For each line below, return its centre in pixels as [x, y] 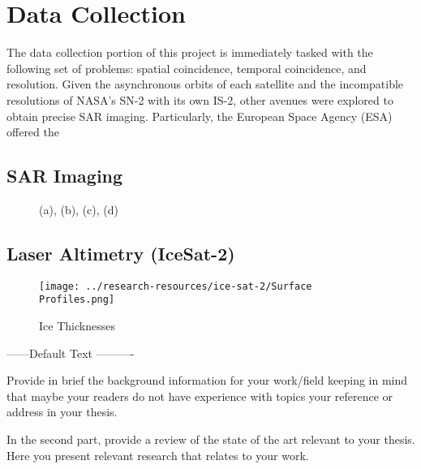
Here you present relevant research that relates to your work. [158, 455]
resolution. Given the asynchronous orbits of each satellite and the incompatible [205, 84]
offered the [33, 132]
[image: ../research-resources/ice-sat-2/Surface [176, 286]
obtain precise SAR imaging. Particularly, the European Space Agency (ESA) [200, 116]
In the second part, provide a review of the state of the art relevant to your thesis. [211, 439]
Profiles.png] [77, 300]
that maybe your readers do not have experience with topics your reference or [200, 396]
